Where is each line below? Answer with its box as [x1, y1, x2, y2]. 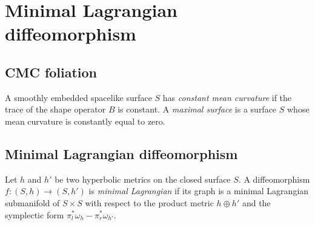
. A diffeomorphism [238, 172, 310, 185]
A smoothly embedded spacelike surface [5, 91, 152, 103]
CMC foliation [5, 62, 98, 81]
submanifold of [5, 196, 60, 209]
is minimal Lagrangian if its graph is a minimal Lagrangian [88, 184, 309, 197]
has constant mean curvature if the [162, 91, 292, 103]
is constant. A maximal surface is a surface [118, 103, 277, 116]
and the [242, 196, 271, 209]
